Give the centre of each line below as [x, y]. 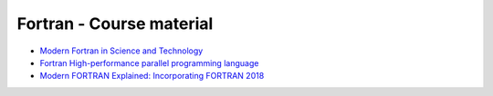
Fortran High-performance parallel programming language [149, 62]
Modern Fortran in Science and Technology [121, 51]
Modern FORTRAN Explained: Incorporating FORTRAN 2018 [152, 76]
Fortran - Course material [115, 24]
